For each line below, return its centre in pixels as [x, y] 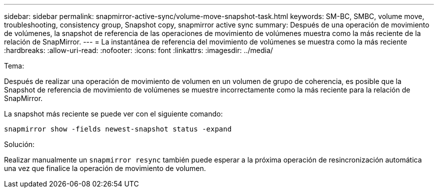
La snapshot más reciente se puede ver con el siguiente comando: [113, 114]
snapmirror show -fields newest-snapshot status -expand [118, 129]
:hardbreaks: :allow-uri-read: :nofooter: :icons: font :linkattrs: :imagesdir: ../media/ [138, 50]
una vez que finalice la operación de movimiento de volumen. [105, 168]
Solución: [19, 144]
